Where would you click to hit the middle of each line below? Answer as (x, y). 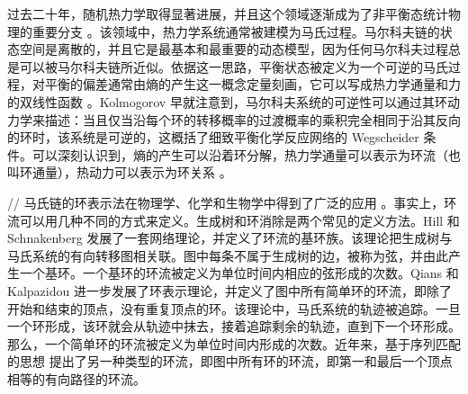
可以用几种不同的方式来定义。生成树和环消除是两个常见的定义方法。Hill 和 (239, 220)
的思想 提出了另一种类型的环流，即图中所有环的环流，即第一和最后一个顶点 (230, 361)
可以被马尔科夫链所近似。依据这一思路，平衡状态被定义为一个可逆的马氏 (234, 66)
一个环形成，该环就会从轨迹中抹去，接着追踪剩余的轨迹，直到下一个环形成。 (234, 326)
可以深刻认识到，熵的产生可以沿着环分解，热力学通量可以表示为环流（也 (246, 154)
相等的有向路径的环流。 (76, 378)
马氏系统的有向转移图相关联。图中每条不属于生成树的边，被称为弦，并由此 (228, 255)
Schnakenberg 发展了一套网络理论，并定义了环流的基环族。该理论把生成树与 (230, 238)
